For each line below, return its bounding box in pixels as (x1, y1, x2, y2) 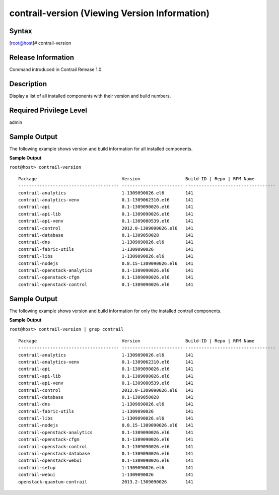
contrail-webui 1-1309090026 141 (18, 472, 194, 478)
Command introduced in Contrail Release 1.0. (9, 66, 103, 73)
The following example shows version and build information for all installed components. (9, 146, 193, 152)
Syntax (9, 27, 32, 35)
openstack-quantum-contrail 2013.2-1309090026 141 (18, 479, 194, 484)
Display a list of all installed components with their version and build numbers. (9, 93, 171, 99)
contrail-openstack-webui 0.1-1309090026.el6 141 (18, 458, 194, 463)
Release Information (9, 53, 75, 61)
